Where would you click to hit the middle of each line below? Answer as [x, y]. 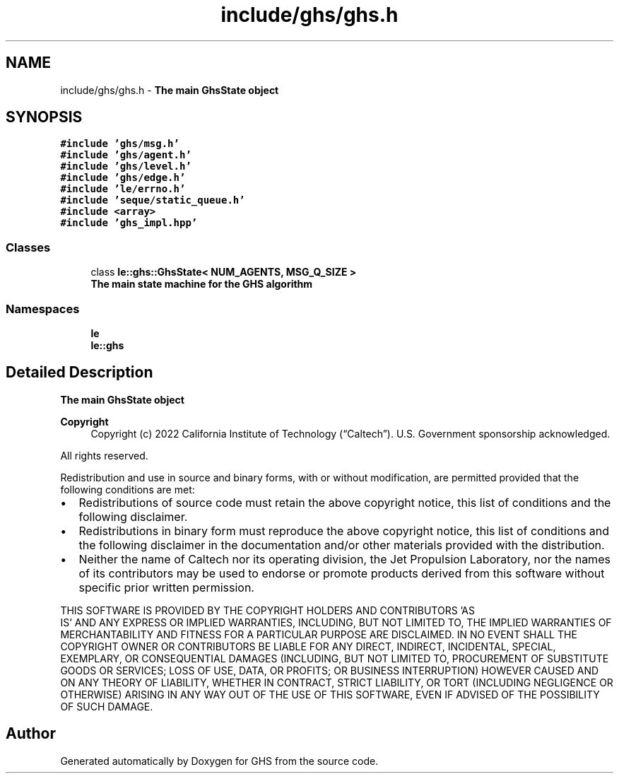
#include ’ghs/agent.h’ [126, 155]
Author [31, 734]
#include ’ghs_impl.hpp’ [129, 223]
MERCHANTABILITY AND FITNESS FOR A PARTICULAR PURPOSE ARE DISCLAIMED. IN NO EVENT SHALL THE [319, 634]
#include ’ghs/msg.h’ [120, 144]
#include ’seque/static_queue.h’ [153, 200]
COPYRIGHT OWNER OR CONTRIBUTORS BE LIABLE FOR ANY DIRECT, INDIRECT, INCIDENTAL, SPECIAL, [308, 646]
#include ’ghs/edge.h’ [123, 178]
